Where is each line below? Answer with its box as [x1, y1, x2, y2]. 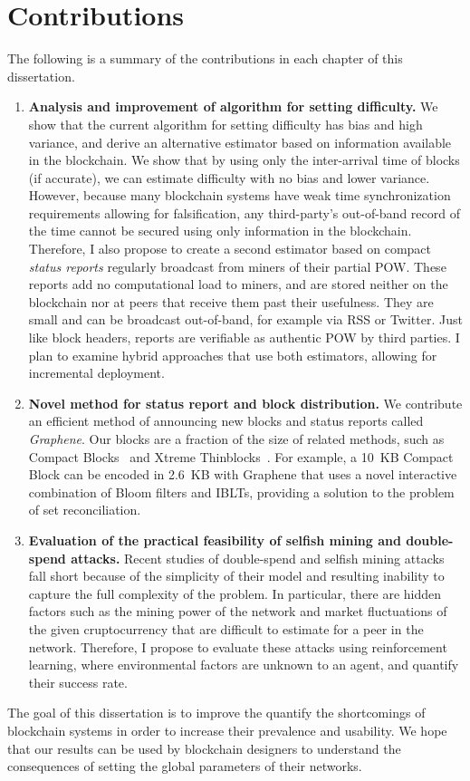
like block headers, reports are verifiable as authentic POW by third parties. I [28, 328, 460, 347]
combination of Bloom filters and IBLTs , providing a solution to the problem [28, 482, 455, 501]
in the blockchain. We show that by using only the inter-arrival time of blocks [28, 150, 460, 169]
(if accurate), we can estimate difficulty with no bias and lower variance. [28, 168, 430, 187]
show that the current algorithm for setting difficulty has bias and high [28, 114, 423, 133]
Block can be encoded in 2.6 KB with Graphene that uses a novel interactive [28, 465, 457, 484]
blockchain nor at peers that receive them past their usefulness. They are [28, 292, 434, 311]
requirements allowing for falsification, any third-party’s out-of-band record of [28, 203, 460, 222]
